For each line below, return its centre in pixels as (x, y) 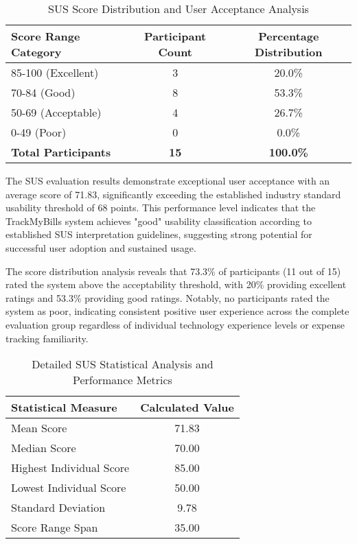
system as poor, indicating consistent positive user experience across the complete (177, 311)
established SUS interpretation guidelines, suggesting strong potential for (159, 234)
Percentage (289, 36)
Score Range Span (55, 528)
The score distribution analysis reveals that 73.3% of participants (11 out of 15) (173, 271)
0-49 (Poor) (39, 132)
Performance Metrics (123, 380)
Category (36, 52)
